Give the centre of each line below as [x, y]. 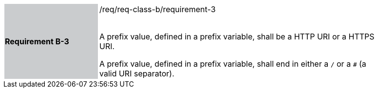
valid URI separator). [137, 74]
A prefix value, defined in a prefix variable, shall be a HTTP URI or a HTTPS [237, 37]
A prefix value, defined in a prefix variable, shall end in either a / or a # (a [233, 64]
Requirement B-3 [37, 41]
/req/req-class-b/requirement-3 [158, 9]
